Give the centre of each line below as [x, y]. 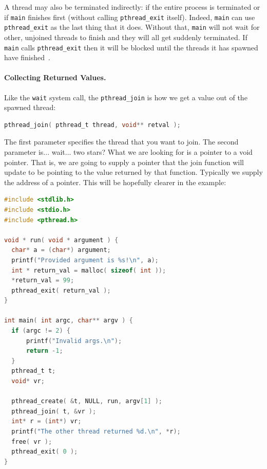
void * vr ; [28, 381]
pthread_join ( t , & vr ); [54, 411]
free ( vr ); [32, 441]
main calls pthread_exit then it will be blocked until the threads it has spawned [131, 47]
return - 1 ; [44, 351]
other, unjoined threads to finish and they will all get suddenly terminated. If [126, 37]
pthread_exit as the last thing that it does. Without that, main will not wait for [132, 27]
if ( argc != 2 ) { [41, 331]
